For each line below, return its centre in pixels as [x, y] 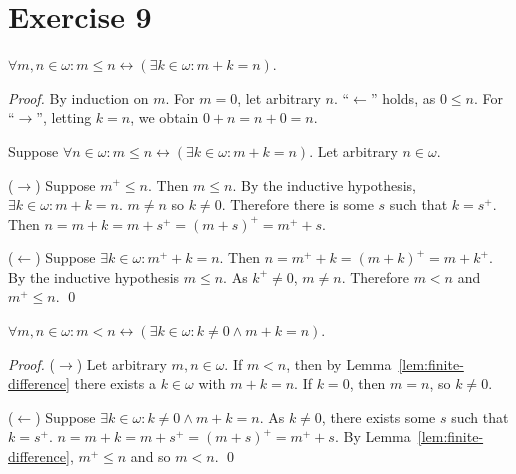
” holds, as [403, 97]
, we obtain [164, 117]
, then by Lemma [339, 363]
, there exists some [378, 416]
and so [150, 456]
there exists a [115, 383]
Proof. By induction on [78, 97]
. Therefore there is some [297, 204]
